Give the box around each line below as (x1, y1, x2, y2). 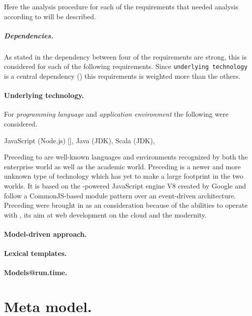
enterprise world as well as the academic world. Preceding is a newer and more (4, 161, 241, 171)
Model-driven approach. (4, 228, 87, 239)
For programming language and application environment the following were (4, 109, 229, 119)
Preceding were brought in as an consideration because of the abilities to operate (4, 200, 248, 210)
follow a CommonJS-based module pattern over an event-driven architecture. (4, 190, 236, 200)
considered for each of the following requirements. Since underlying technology (4, 61, 248, 71)
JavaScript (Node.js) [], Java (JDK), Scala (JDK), (4, 135, 155, 145)
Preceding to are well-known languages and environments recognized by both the (4, 152, 248, 162)
